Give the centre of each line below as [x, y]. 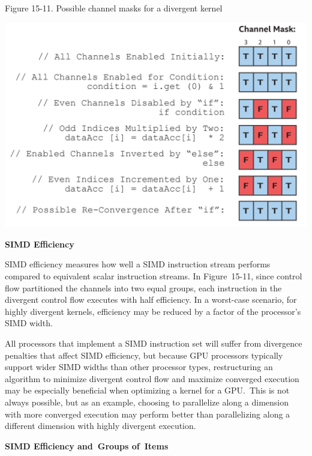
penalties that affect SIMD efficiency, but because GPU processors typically [144, 355]
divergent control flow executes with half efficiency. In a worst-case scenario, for [151, 299]
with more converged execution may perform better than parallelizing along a [148, 414]
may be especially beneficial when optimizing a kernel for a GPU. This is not [147, 390]
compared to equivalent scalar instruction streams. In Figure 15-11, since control [154, 275]
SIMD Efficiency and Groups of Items [87, 445]
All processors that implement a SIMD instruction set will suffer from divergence [154, 343]
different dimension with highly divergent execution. [100, 426]
